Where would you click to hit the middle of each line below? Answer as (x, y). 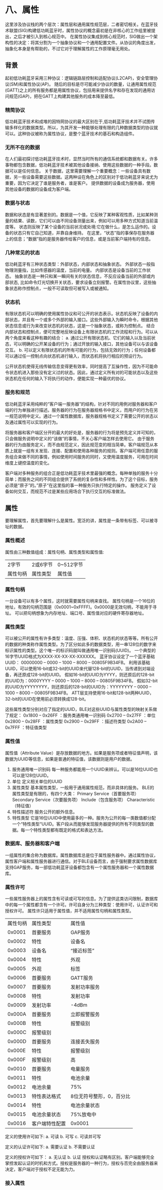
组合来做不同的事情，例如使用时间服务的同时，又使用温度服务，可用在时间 (83, 456)
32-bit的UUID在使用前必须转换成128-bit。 (47, 699)
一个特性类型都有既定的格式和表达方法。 (65, 830)
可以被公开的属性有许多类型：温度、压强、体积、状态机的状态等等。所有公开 (81, 638)
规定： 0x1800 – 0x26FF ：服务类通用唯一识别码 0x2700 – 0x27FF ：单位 (82, 715)
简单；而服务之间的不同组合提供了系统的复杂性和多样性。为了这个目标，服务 (81, 479)
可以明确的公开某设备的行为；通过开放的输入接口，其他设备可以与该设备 (86, 344)
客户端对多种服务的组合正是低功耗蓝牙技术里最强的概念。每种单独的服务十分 (81, 473)
